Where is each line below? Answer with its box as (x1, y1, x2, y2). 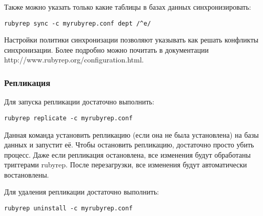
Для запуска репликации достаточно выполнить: (4, 96, 154, 107)
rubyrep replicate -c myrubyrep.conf (4, 114, 133, 122)
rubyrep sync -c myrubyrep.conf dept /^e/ (4, 19, 151, 27)
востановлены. (4, 169, 49, 180)
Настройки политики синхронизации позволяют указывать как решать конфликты (4, 34, 258, 45)
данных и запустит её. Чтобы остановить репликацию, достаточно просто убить (4, 139, 254, 150)
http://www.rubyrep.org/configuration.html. (4, 54, 144, 65)
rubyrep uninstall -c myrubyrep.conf (4, 205, 133, 212)
